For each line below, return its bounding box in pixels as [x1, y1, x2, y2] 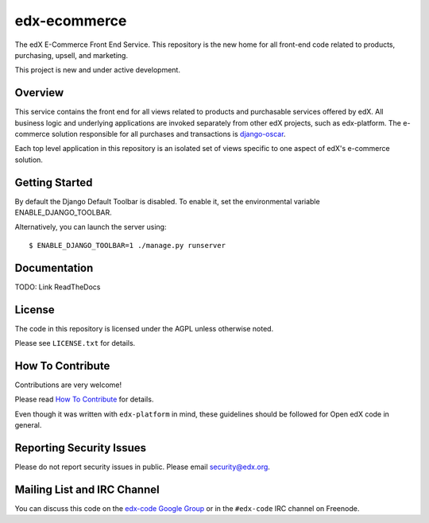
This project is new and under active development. [14, 65, 180, 75]
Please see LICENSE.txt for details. [14, 339, 136, 348]
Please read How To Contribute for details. [14, 394, 154, 405]
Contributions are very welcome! [14, 380, 122, 389]
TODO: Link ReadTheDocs [14, 282, 101, 292]
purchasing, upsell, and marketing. [14, 50, 129, 60]
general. [14, 420, 42, 430]
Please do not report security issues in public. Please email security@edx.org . [14, 462, 270, 472]
